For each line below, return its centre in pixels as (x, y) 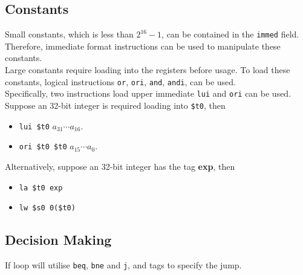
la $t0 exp (41, 188)
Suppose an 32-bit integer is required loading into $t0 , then (115, 105)
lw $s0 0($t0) (47, 208)
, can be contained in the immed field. (230, 34)
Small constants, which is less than (69, 34)
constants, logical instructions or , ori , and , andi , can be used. (120, 81)
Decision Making (58, 240)
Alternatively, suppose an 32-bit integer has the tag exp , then (120, 166)
